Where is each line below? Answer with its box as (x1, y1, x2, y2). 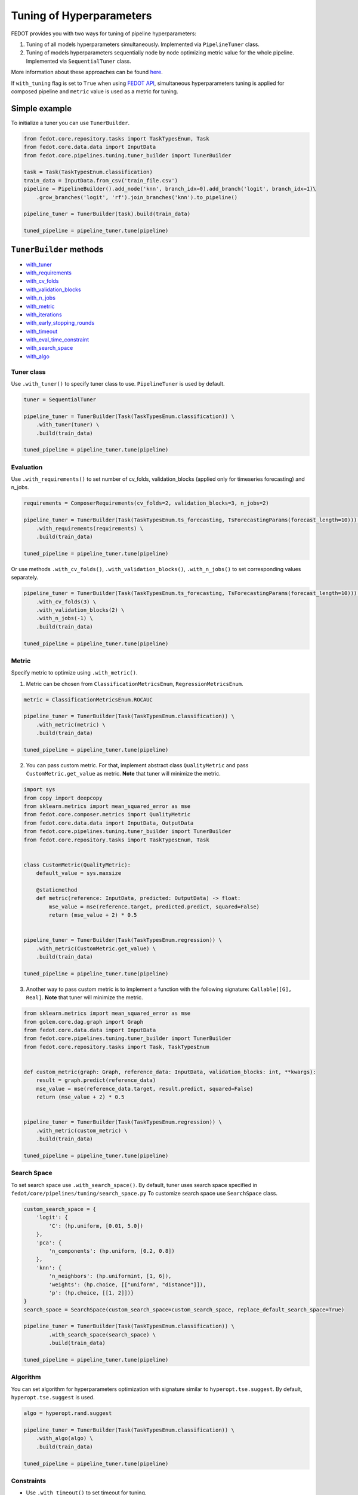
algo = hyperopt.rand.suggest (23, 1410, 112, 1417)
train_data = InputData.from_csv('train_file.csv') (23, 177, 178, 184)
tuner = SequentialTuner (23, 396, 97, 403)
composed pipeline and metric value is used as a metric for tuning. (11, 87, 178, 95)
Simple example (11, 103, 72, 114)
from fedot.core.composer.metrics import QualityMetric (23, 811, 191, 818)
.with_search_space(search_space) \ (48, 1331, 156, 1338)
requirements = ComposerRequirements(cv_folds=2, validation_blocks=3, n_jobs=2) (23, 500, 270, 507)
